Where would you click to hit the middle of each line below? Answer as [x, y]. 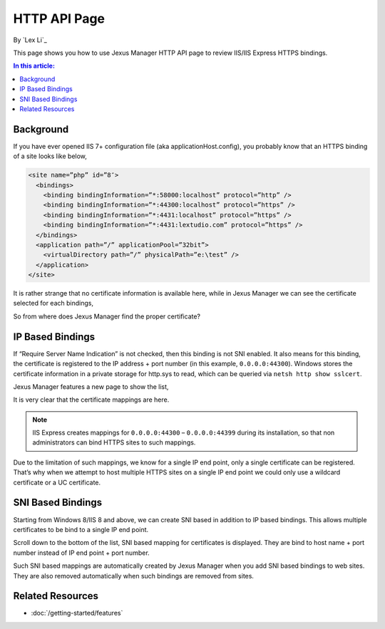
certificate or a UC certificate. [57, 482]
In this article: [34, 66]
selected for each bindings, [53, 303]
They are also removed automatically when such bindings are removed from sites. [134, 576]
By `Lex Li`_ [30, 40]
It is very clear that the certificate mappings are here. [91, 400]
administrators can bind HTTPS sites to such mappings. [114, 442]
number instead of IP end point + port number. [81, 553]
